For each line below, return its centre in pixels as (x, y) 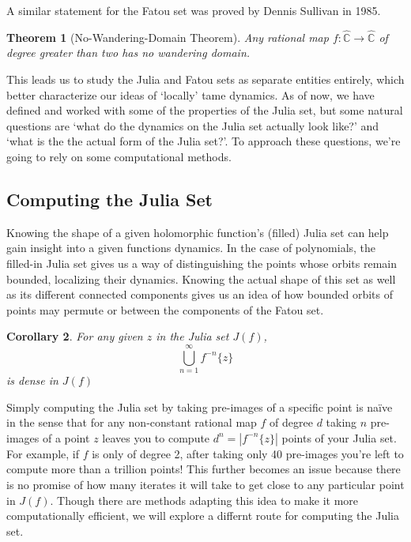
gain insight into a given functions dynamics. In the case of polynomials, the (191, 248)
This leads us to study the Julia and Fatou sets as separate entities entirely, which (205, 79)
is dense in (32, 380)
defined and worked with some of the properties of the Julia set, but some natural (205, 110)
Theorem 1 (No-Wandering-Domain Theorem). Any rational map (168, 37)
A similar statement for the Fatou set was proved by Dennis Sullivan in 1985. (194, 10)
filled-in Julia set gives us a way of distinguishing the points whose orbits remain (202, 263)
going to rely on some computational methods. (119, 156)
